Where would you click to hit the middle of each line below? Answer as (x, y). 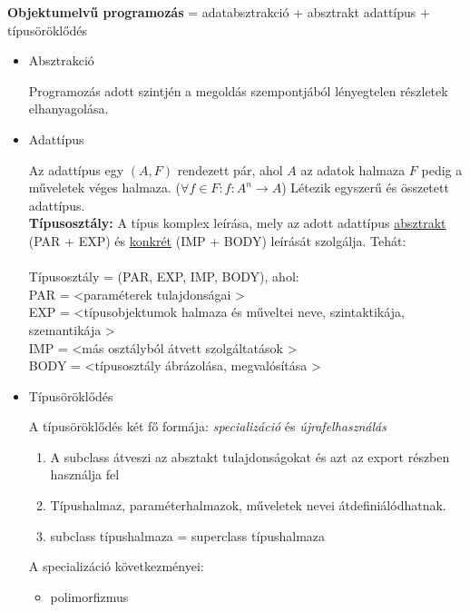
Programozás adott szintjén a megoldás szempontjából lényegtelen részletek (238, 90)
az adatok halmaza (353, 169)
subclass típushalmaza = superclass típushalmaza (188, 535)
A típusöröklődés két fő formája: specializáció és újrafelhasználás (207, 426)
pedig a (442, 169)
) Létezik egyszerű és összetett (365, 188)
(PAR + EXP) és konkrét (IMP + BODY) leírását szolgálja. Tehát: (217, 240)
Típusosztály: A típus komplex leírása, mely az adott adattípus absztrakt (237, 223)
